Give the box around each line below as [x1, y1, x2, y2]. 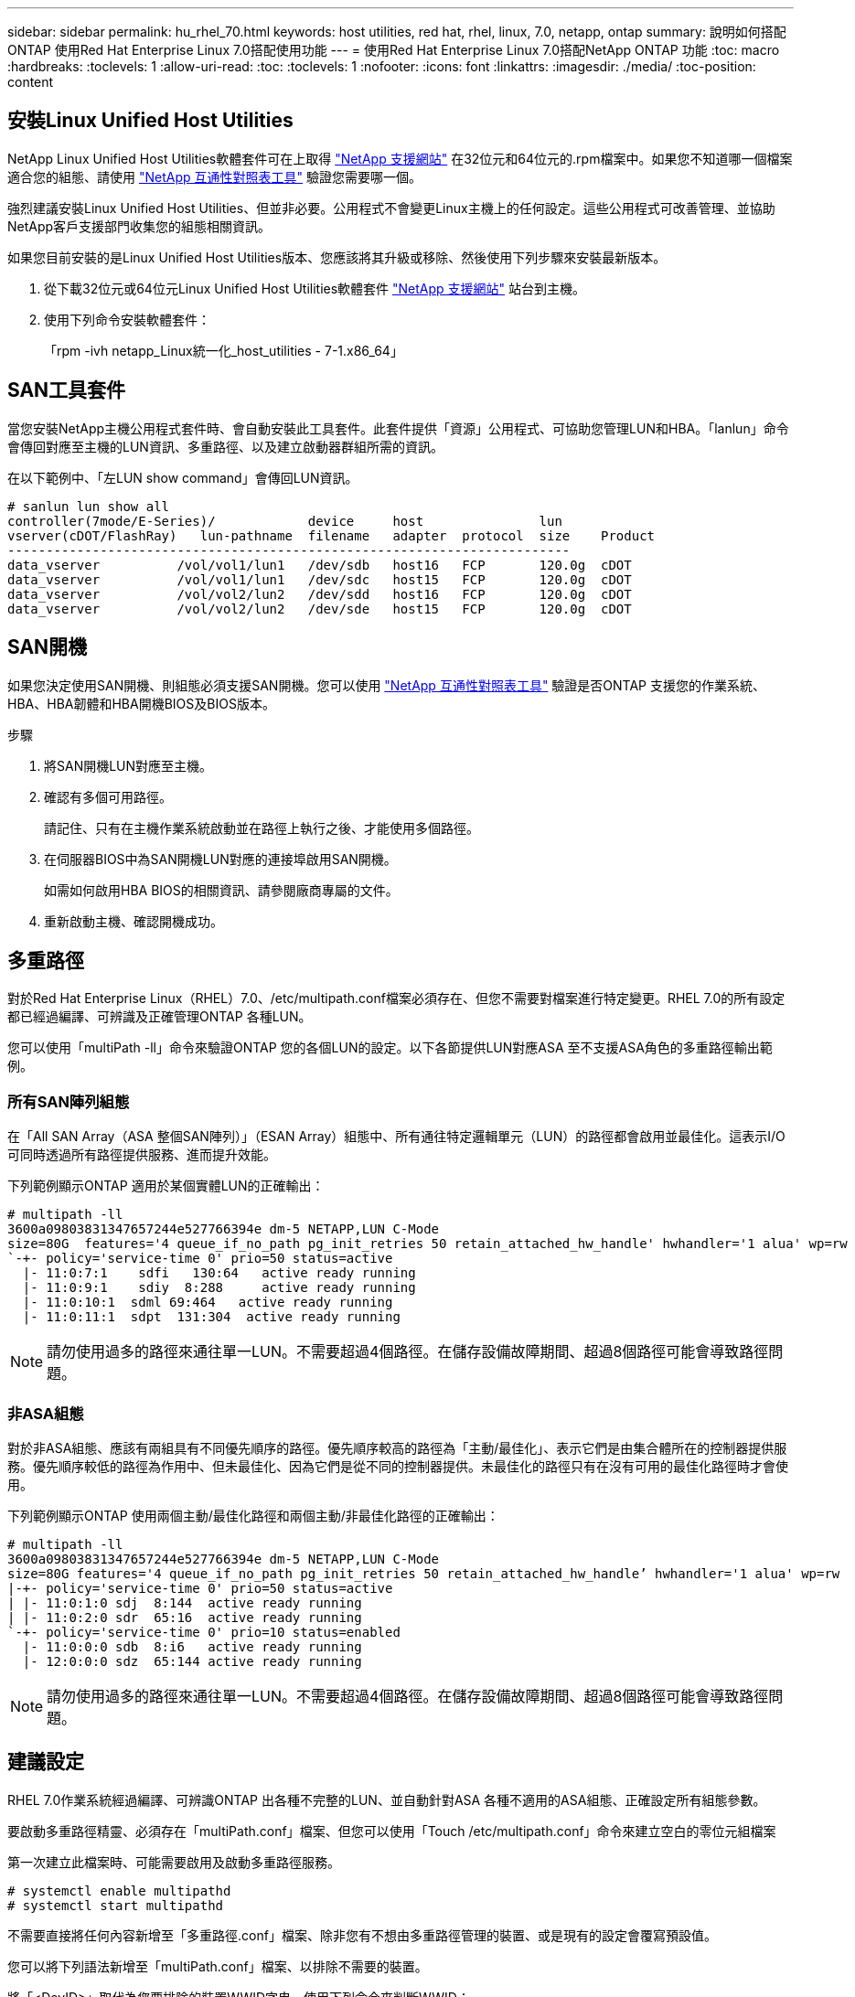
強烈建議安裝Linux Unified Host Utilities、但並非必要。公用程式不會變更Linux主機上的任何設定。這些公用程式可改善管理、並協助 [7, 199, 775, 216]
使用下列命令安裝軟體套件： [44, 311, 210, 327]
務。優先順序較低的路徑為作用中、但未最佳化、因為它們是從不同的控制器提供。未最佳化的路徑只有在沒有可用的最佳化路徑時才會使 [7, 1458, 788, 1474]
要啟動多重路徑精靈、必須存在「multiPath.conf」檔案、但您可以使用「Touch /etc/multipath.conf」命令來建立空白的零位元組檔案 [7, 1822, 776, 1839]
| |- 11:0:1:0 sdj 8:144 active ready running [7, 1595, 362, 1610]
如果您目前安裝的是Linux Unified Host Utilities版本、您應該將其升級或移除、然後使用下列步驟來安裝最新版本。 [7, 249, 667, 265]
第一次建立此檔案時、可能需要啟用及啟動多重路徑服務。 [7, 1853, 340, 1870]
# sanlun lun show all [7, 498, 170, 514]
